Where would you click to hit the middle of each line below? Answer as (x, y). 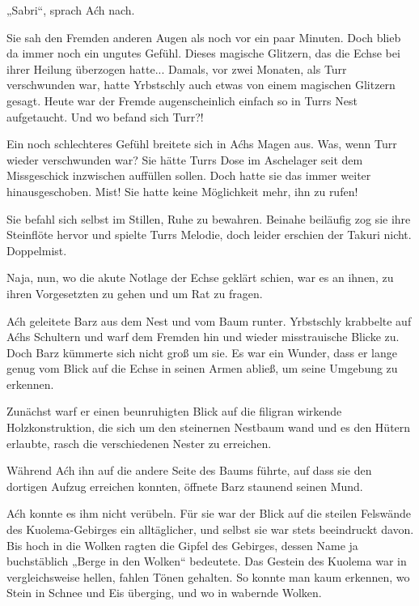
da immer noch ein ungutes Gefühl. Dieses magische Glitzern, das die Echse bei (203, 53)
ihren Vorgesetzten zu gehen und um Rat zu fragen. (135, 293)
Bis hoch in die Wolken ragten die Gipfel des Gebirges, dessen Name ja (182, 545)
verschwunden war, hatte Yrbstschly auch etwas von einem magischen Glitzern (201, 85)
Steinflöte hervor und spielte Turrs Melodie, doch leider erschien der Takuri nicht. (209, 235)
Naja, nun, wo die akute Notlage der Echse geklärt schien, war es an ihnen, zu (200, 277)
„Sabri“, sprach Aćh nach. (71, 10)
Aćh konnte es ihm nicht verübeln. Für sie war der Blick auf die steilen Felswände (209, 513)
